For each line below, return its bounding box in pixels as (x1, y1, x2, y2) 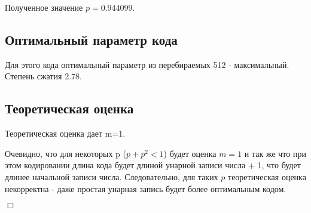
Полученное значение (5, 1, 83, 13)
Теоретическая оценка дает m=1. (5, 127, 126, 140)
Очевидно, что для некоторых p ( (5, 147, 126, 159)
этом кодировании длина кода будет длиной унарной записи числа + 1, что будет (5, 159, 301, 171)
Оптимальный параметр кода (5, 30, 178, 48)
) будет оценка (163, 147, 217, 159)
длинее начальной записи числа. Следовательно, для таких (5, 170, 218, 183)
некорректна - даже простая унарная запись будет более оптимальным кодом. (5, 182, 286, 195)
